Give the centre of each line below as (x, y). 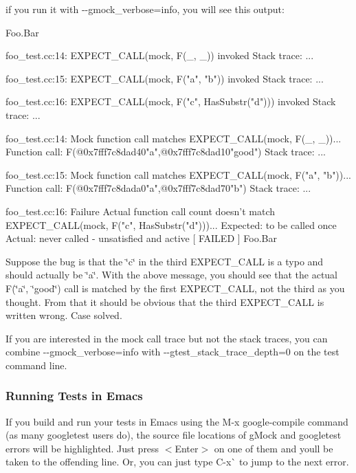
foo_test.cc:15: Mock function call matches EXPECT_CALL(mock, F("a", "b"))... (178, 174)
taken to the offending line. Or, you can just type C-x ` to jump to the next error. (177, 462)
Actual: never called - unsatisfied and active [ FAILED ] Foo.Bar (141, 238)
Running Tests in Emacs (74, 396)
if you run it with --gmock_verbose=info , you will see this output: (145, 9)
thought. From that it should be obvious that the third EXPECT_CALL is (165, 301)
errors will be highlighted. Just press (82, 448)
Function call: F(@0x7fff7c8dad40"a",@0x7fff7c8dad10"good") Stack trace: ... (166, 152)
